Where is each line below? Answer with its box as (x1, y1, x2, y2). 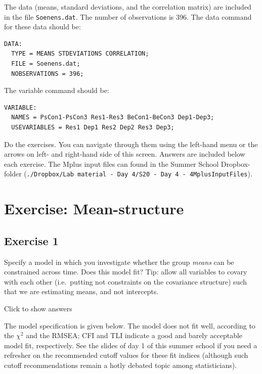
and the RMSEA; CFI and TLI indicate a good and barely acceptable (26, 330, 243, 341)
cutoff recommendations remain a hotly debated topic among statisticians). (4, 359, 237, 370)
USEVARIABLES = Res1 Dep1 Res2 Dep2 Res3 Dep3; (11, 124, 174, 131)
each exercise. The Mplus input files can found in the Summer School (4, 158, 219, 169)
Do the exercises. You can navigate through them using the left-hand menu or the (4, 138, 258, 149)
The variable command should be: (4, 85, 109, 96)
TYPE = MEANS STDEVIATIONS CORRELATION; (11, 50, 149, 58)
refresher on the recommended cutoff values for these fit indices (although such (4, 350, 248, 360)
